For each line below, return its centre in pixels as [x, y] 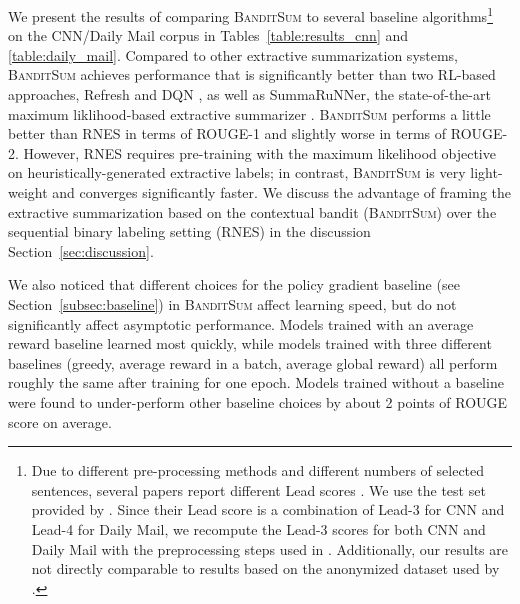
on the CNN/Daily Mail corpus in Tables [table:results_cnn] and [208, 35]
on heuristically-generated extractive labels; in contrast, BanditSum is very [237, 172]
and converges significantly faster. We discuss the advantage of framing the [282, 192]
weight [28, 192]
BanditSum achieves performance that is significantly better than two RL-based [252, 74]
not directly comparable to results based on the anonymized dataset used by [265, 568]
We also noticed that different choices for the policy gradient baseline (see [234, 284]
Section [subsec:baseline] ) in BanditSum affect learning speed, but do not [232, 303]
